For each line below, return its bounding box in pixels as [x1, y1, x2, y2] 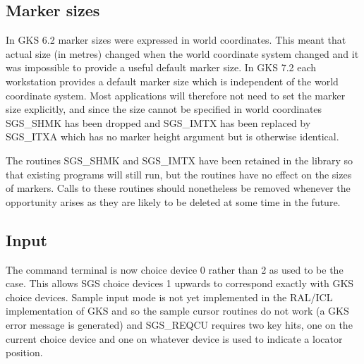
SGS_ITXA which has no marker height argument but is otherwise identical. [6, 129, 339, 144]
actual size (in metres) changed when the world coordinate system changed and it [6, 46, 359, 61]
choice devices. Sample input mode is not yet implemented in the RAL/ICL [6, 289, 333, 304]
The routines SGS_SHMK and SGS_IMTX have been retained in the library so [6, 152, 353, 167]
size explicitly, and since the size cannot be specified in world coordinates [6, 102, 322, 116]
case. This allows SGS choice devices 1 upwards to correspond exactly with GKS [6, 276, 354, 291]
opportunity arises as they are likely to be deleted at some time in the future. [6, 194, 341, 209]
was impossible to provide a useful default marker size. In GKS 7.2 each [6, 60, 317, 75]
